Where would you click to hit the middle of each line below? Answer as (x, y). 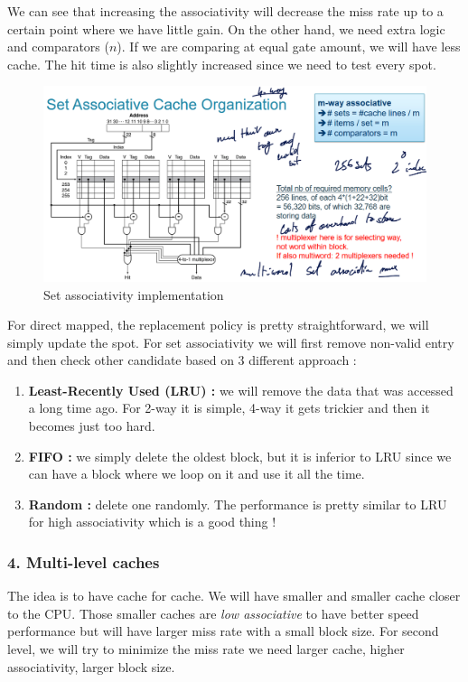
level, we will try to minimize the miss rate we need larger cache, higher (206, 649)
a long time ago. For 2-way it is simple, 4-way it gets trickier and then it (229, 408)
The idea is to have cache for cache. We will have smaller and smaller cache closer (234, 596)
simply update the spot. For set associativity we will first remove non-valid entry (231, 342)
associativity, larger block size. (91, 666)
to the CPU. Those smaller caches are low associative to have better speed (213, 613)
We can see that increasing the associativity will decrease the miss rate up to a (225, 11)
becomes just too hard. (92, 426)
